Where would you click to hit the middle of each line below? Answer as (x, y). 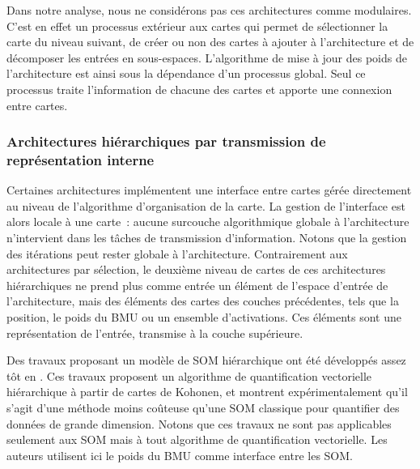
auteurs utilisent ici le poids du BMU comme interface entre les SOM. (180, 455)
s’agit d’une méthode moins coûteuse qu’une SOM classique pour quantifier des (203, 408)
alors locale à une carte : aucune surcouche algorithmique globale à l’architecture (208, 222)
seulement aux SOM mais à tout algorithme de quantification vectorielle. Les (197, 439)
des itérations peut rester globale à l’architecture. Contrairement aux (177, 253)
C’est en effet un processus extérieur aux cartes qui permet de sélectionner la (197, 26)
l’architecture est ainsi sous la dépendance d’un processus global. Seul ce (186, 73)
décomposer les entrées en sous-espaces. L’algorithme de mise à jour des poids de (207, 57)
